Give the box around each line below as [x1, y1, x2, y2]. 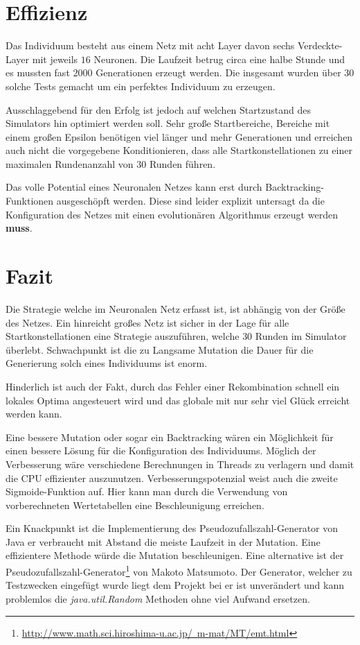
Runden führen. [149, 156, 216, 171]
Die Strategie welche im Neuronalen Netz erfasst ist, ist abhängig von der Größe [6, 301, 345, 316]
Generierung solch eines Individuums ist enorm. [6, 356, 208, 370]
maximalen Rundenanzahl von [6, 156, 134, 171]
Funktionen [6, 193, 54, 208]
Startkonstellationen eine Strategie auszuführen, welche [6, 329, 240, 343]
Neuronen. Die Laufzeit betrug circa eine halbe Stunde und [93, 51, 345, 66]
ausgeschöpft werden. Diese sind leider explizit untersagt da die [56, 193, 325, 208]
